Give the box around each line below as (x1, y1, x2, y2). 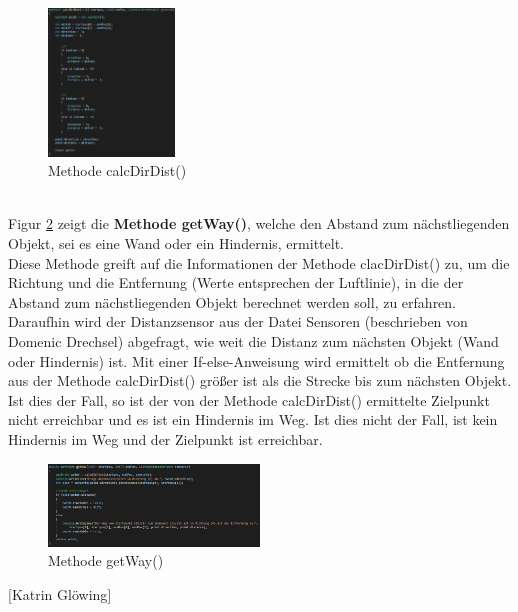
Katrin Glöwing (11, 583, 108, 604)
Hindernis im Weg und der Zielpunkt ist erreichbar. (8, 428, 323, 449)
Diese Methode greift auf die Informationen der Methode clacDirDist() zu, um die (8, 252, 510, 273)
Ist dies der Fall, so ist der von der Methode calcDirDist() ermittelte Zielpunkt (8, 389, 490, 410)
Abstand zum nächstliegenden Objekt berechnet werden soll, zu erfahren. (8, 291, 457, 312)
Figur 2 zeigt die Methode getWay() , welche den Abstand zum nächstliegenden (8, 213, 510, 234)
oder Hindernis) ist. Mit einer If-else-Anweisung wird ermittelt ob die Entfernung (8, 350, 505, 371)
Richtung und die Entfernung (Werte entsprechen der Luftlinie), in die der (8, 272, 464, 293)
